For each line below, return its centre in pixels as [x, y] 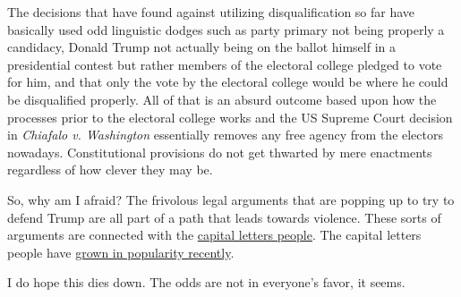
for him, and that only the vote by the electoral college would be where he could [228, 82]
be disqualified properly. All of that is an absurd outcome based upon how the [222, 99]
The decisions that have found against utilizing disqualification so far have [211, 12]
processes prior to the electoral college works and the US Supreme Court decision [230, 117]
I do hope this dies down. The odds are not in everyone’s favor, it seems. [206, 282]
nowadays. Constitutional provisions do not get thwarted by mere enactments [220, 152]
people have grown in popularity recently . [121, 252]
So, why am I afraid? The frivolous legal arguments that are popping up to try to [231, 199]
